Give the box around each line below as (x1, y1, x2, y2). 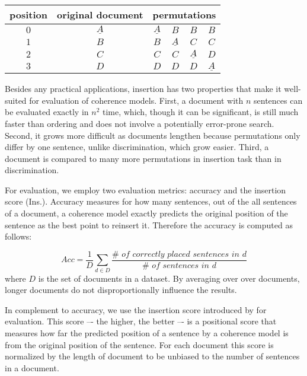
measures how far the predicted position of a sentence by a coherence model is (5, 327, 289, 339)
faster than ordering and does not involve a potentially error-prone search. (5, 117, 274, 129)
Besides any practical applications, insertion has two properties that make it (5, 82, 282, 95)
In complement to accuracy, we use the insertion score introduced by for (5, 303, 267, 316)
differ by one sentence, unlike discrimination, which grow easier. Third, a (5, 141, 269, 153)
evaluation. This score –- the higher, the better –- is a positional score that (5, 315, 277, 327)
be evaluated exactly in (5, 106, 89, 118)
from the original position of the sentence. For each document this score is (5, 338, 274, 350)
